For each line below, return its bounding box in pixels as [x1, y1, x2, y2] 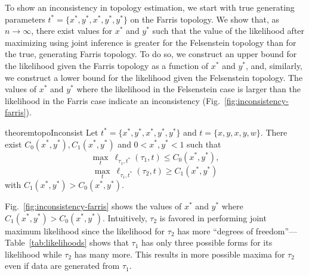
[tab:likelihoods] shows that [29, 236, 129, 249]
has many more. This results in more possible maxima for [74, 247, 285, 260]
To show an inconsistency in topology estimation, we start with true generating [5, 1, 295, 13]
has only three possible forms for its [141, 236, 273, 249]
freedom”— [255, 224, 298, 237]
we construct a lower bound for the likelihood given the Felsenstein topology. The [5, 71, 303, 83]
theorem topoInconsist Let [5, 126, 98, 138]
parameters [5, 12, 45, 25]
